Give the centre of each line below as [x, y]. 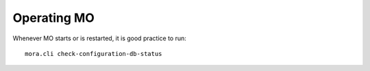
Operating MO [54, 18]
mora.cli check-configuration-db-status [94, 54]
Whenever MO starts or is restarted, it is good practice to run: [99, 38]
